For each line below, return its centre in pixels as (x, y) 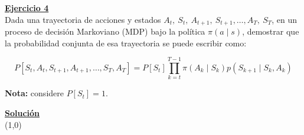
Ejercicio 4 (27, 8)
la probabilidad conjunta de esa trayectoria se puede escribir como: (126, 43)
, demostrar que (271, 31)
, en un (285, 19)
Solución (22, 112)
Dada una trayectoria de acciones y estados (83, 19)
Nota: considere (34, 93)
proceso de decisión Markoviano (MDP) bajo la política (105, 31)
